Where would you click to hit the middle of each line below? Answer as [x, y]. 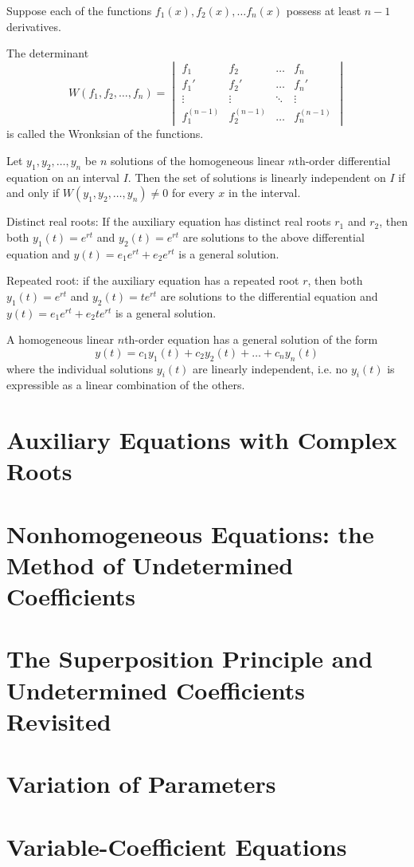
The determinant [48, 53]
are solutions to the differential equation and [269, 296]
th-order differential [343, 160]
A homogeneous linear [61, 339]
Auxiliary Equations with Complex [202, 440]
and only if [33, 193]
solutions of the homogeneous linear [197, 160]
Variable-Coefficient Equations [177, 846]
